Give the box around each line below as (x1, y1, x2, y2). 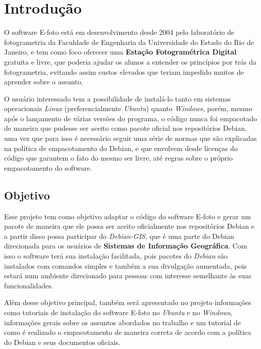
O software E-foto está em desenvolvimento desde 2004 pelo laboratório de (4, 27, 234, 37)
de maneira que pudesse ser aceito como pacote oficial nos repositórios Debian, (4, 123, 247, 133)
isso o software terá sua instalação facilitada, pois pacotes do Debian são (4, 251, 228, 261)
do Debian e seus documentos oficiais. (4, 336, 121, 347)
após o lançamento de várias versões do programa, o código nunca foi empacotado (4, 113, 257, 123)
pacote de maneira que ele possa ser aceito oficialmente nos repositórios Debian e (4, 221, 254, 231)
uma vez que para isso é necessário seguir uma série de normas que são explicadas (4, 133, 257, 143)
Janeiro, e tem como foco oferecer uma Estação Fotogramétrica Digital (4, 46, 237, 57)
